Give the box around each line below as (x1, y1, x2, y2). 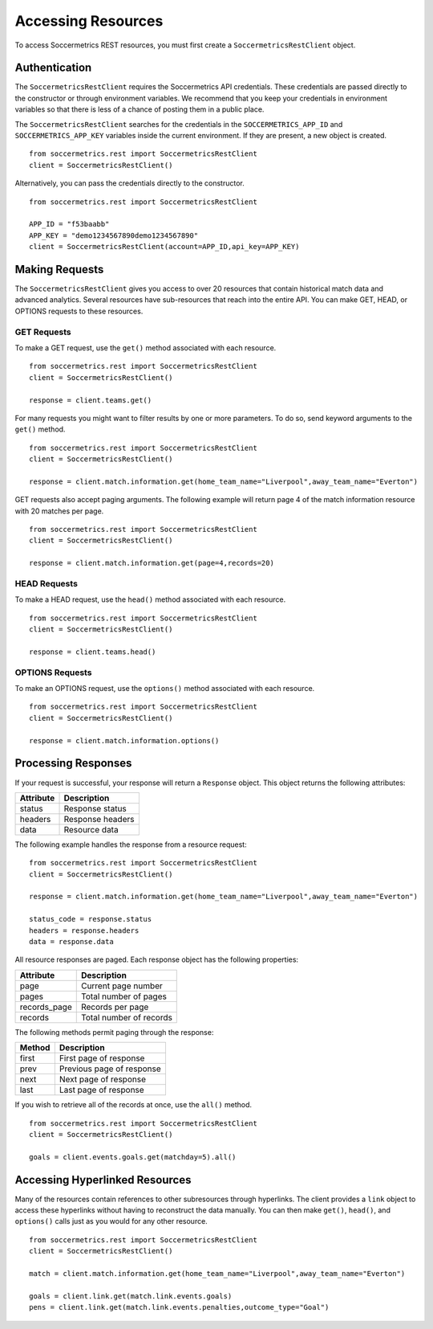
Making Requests (14, 262, 104, 276)
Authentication (14, 61, 92, 75)
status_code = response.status (29, 914, 152, 924)
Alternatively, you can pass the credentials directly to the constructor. (14, 178, 245, 188)
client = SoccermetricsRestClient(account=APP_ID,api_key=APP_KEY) (29, 242, 300, 251)
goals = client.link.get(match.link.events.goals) (29, 1291, 233, 1301)
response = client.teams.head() (29, 647, 156, 656)
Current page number (80, 980, 164, 992)
